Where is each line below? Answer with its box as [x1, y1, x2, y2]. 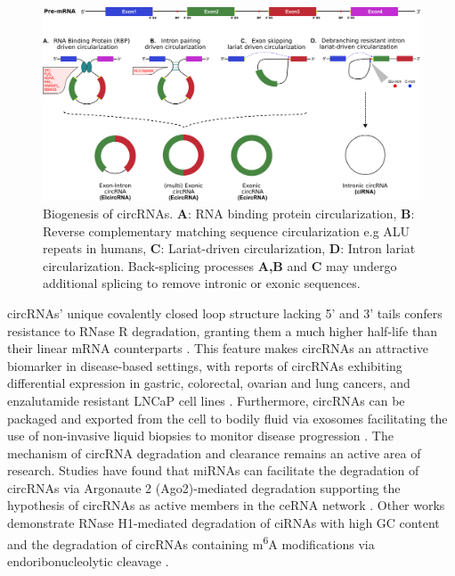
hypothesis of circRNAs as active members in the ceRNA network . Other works [7, 496, 445, 514]
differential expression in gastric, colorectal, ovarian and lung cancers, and [7, 374, 410, 392]
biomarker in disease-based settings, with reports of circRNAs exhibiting [7, 356, 402, 374]
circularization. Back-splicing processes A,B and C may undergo [43, 256, 397, 275]
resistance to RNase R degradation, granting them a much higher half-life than [7, 321, 437, 340]
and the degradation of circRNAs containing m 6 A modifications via [7, 531, 375, 553]
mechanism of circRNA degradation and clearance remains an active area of [7, 443, 421, 462]
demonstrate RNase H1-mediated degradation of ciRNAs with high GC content [7, 514, 440, 532]
